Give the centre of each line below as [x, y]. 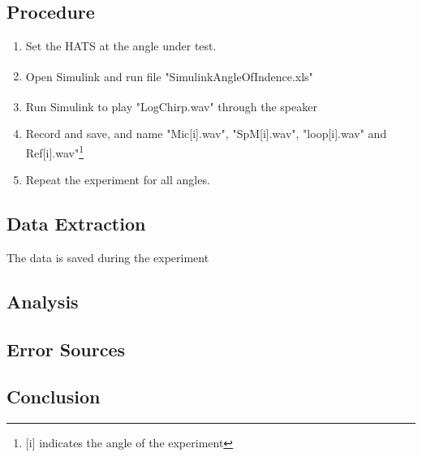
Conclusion [54, 397]
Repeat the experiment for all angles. [118, 180]
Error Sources [66, 349]
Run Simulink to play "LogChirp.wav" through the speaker [171, 106]
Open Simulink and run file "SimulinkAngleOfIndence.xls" [169, 76]
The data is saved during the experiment [108, 257]
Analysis [43, 301]
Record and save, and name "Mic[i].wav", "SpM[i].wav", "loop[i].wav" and [206, 134]
